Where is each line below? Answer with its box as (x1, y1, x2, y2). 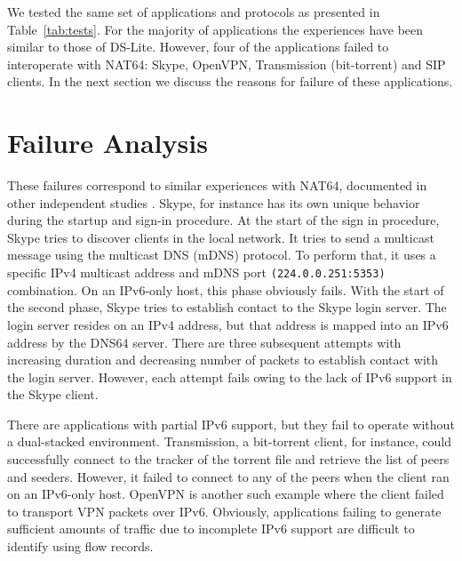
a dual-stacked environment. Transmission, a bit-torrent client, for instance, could (7, 432, 451, 451)
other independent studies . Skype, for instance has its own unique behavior (7, 193, 420, 212)
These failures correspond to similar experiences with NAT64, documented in (7, 176, 427, 195)
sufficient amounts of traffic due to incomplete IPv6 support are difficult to (7, 519, 415, 538)
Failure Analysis (7, 124, 208, 161)
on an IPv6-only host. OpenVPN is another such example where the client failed (7, 485, 444, 503)
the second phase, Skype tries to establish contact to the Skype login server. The (7, 298, 447, 317)
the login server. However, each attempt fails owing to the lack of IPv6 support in (7, 367, 452, 386)
